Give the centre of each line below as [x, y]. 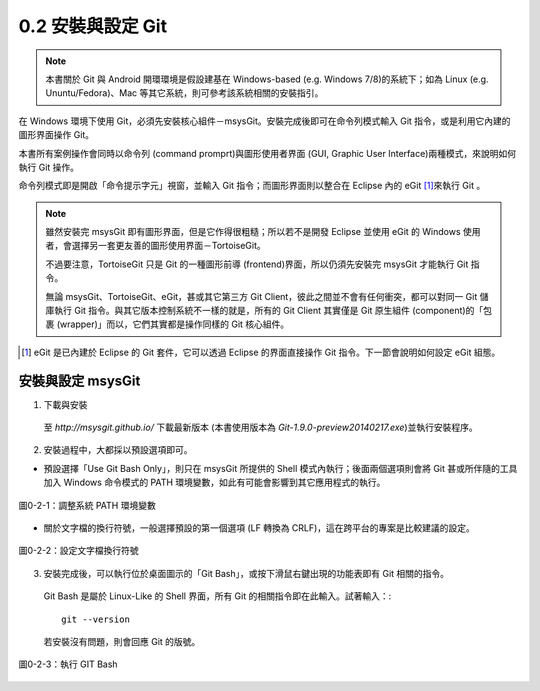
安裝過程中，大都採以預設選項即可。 [118, 450]
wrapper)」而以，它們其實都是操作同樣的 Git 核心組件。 [175, 324]
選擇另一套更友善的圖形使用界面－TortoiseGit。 [169, 246]
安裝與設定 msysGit [79, 380]
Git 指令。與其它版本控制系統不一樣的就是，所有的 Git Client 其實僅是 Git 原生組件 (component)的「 [278, 311]
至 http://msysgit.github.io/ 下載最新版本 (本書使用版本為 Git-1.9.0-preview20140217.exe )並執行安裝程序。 [261, 427]
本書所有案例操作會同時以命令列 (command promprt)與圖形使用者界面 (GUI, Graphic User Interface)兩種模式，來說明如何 [267, 153]
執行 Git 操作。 [49, 167]
